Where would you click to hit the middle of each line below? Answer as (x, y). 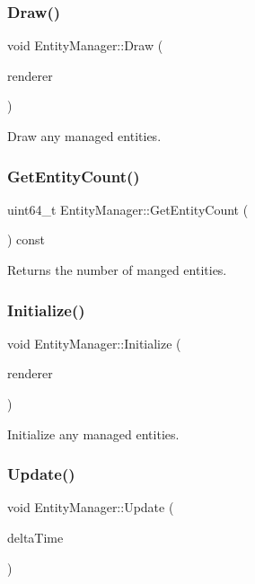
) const (26, 239)
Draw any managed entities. (84, 136)
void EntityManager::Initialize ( (94, 343)
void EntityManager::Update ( (91, 507)
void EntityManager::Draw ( (85, 45)
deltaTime (35, 537)
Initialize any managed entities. (93, 434)
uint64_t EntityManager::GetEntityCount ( (128, 209)
